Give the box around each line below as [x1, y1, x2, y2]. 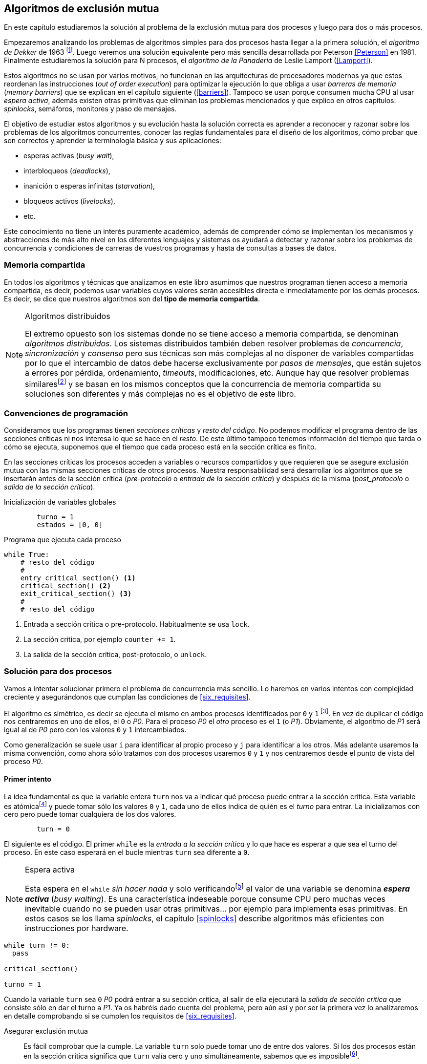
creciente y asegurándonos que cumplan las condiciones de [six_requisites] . [4, 692, 251, 701]
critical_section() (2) [20, 581, 111, 590]
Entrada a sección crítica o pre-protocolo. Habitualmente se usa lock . [23, 619, 250, 628]
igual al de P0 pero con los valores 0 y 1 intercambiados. [4, 725, 187, 734]
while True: [4, 550, 49, 558]
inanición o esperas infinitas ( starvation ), [23, 182, 155, 191]
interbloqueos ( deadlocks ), [23, 167, 110, 175]
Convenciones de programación [4, 408, 128, 418]
